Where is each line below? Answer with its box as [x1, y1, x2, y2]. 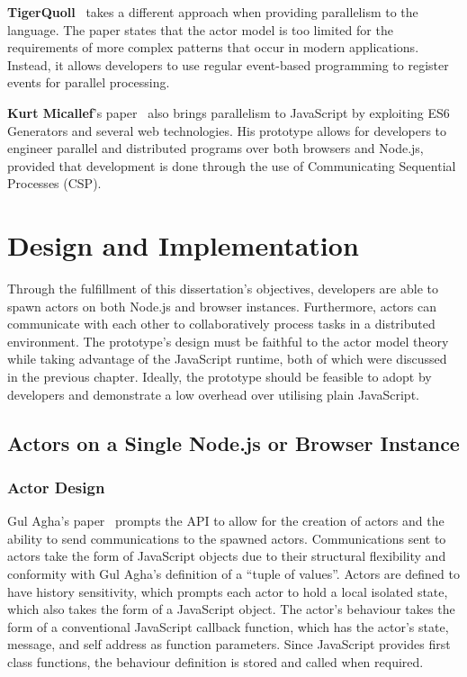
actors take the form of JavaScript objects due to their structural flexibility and [7, 546, 446, 565]
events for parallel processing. [7, 73, 170, 92]
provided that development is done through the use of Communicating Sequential [7, 156, 456, 175]
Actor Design [7, 475, 105, 498]
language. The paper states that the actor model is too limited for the [7, 20, 393, 39]
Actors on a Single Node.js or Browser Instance [7, 429, 460, 456]
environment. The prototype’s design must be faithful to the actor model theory [7, 331, 449, 350]
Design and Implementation [7, 227, 359, 264]
